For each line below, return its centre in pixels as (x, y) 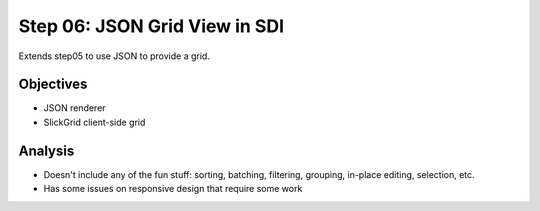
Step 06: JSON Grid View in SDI (151, 26)
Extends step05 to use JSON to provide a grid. (114, 56)
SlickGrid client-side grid (94, 122)
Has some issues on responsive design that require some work (173, 189)
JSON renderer (74, 108)
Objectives (53, 84)
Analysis (46, 150)
